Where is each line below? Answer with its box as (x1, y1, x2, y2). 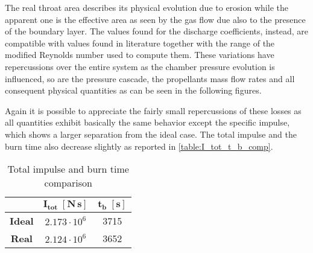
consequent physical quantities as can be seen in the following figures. (5, 84, 262, 97)
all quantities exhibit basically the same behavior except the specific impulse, (5, 116, 290, 129)
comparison (44, 176, 92, 190)
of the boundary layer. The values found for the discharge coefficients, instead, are (5, 25, 308, 37)
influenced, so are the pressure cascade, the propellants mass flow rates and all (5, 72, 295, 85)
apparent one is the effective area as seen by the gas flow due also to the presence (5, 13, 306, 25)
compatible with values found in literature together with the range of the (5, 36, 275, 49)
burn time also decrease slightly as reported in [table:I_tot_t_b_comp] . (5, 139, 273, 152)
